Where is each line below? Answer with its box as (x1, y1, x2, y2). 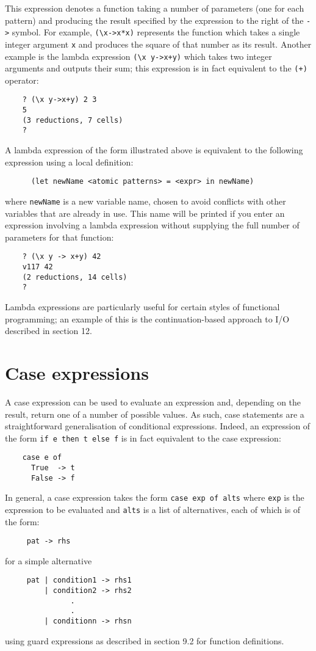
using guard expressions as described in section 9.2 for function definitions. (5, 634, 284, 647)
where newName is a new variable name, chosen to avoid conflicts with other (5, 194, 286, 207)
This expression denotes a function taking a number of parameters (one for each (5, 2, 304, 14)
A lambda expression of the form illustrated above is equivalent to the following (5, 144, 303, 156)
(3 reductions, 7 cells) (22, 115, 123, 125)
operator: (5, 73, 39, 86)
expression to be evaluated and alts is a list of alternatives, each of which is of (5, 503, 301, 515)
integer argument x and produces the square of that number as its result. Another (5, 37, 312, 50)
